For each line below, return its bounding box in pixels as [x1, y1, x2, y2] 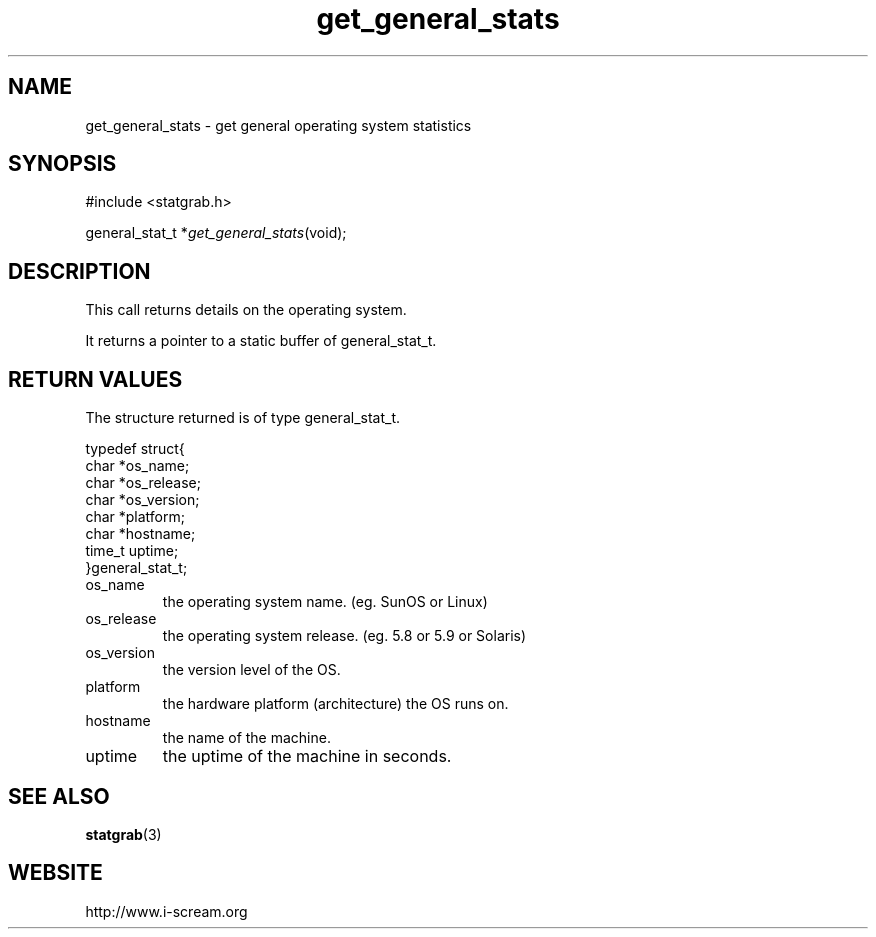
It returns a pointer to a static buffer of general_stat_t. [85, 332, 437, 350]
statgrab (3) [85, 825, 162, 843]
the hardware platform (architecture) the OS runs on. [162, 695, 509, 713]
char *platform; [85, 508, 185, 526]
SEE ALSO [8, 783, 110, 809]
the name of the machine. [162, 729, 331, 747]
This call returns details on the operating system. [85, 301, 407, 319]
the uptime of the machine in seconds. [162, 746, 452, 767]
